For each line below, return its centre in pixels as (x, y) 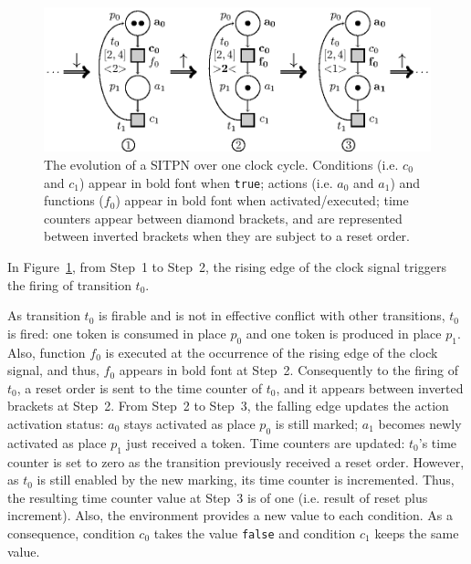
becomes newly (420, 423)
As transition (44, 315)
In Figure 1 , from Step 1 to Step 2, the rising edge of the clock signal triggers (227, 267)
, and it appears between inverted (370, 387)
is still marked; (317, 423)
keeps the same (417, 533)
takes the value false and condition (255, 533)
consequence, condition (71, 533)
